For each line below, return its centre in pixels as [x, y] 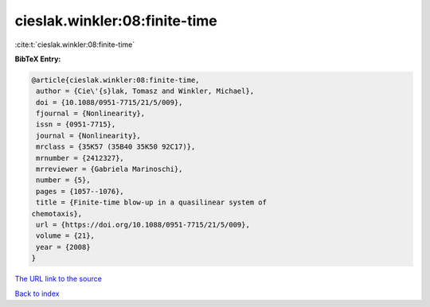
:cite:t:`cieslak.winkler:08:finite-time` [75, 45]
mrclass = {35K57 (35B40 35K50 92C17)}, [116, 147]
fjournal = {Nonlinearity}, [91, 114]
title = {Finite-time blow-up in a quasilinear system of [151, 202]
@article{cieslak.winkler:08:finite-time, [115, 80]
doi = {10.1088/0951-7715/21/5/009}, [109, 102]
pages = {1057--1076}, [80, 191]
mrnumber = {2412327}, [80, 158]
